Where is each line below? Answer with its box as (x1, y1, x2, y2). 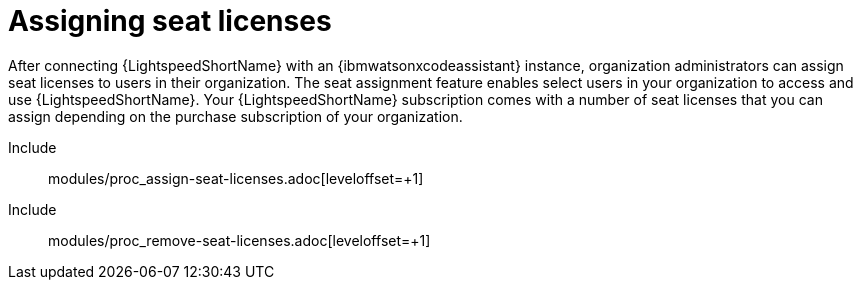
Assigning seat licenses (8, 4, 332, 38)
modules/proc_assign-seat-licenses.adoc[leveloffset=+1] (48, 169, 424, 187)
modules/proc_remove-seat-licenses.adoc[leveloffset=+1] (48, 231, 431, 249)
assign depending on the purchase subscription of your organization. (8, 107, 463, 125)
